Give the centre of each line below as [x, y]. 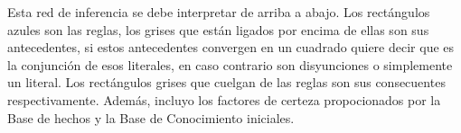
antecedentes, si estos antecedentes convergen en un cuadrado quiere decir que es [231, 47]
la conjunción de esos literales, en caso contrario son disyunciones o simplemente [230, 64]
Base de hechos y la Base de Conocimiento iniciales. [151, 117]
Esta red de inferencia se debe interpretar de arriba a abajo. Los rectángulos [219, 12]
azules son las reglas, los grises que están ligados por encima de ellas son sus [218, 29]
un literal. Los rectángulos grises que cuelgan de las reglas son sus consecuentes [226, 82]
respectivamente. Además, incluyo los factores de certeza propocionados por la [224, 99]
